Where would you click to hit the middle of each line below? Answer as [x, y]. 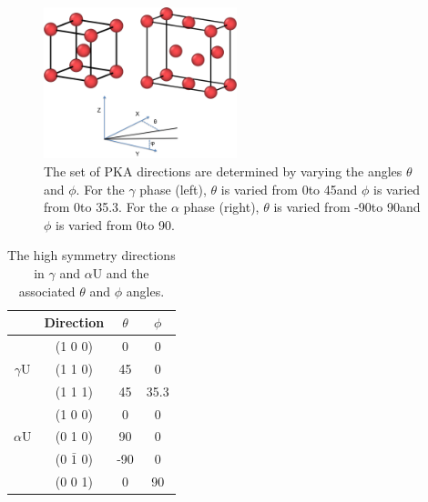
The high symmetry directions [92, 255]
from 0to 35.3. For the [106, 207]
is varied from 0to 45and [289, 189]
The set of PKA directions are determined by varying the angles [223, 171]
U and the [121, 273]
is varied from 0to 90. [115, 224]
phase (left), [173, 189]
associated [47, 291]
